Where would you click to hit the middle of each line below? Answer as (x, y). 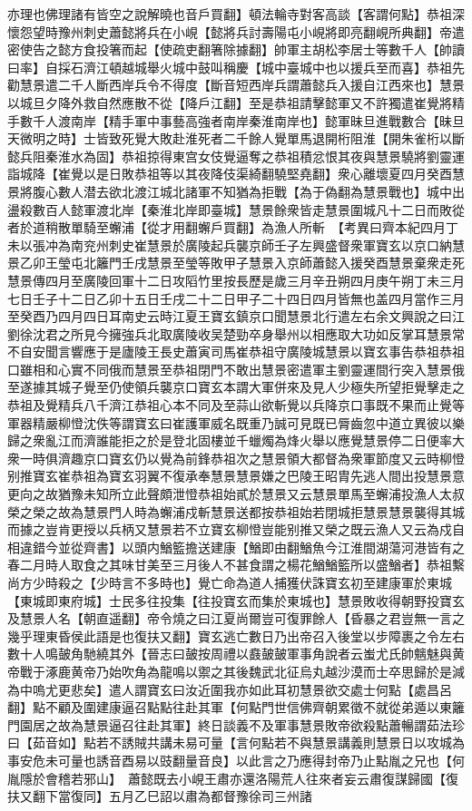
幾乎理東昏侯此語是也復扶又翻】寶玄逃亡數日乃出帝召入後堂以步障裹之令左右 (236, 635)
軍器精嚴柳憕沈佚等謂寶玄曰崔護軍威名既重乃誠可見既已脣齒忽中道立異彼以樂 (236, 422)
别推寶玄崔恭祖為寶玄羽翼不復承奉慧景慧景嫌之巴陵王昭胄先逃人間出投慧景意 (236, 476)
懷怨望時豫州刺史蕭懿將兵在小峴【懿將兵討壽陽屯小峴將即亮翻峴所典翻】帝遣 (236, 31)
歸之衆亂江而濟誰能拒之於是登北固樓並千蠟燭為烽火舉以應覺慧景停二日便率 (230, 440)
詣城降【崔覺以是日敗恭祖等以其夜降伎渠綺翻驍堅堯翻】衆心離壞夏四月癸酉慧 (236, 174)
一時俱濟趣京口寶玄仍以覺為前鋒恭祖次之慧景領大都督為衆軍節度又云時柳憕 (242, 458)
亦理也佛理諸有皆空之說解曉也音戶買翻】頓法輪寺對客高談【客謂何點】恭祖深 (236, 14)
